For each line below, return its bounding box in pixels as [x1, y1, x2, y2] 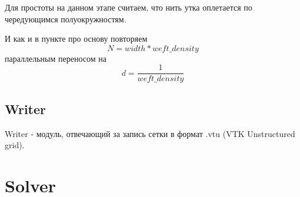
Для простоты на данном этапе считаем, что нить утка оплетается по [5, 1, 252, 13]
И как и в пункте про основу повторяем [5, 32, 148, 45]
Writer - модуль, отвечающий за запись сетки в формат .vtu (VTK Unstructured [5, 127, 295, 139]
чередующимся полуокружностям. [5, 12, 126, 25]
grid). [5, 139, 25, 151]
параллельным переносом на [5, 52, 106, 64]
